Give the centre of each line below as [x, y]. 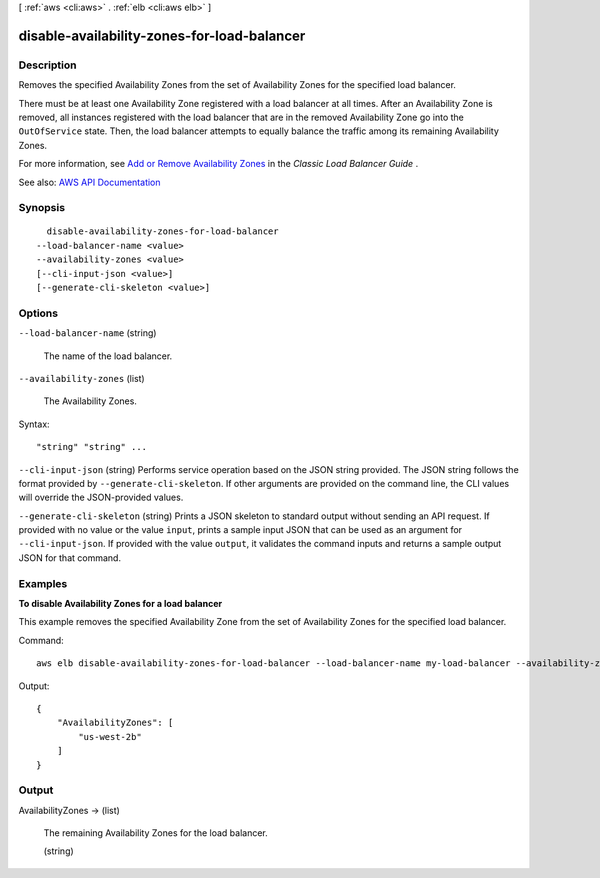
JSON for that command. [70, 557]
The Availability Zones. [90, 401]
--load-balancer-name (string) [87, 333]
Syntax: [34, 424]
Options [38, 313]
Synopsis [41, 208]
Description [47, 65]
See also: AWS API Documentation [89, 182]
